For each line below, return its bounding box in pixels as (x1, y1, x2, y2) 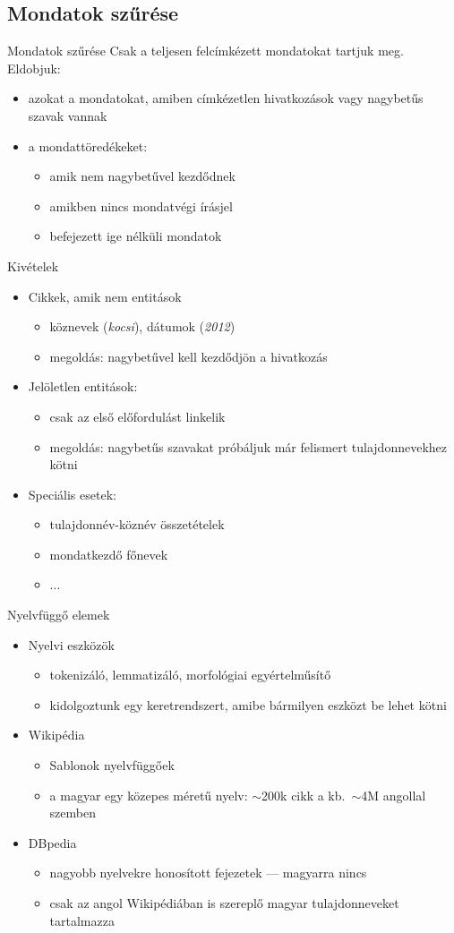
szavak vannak (28, 106, 107, 124)
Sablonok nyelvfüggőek (49, 756, 175, 775)
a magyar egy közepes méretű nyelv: (49, 785, 248, 804)
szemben (49, 803, 96, 822)
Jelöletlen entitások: (28, 377, 138, 396)
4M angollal (361, 785, 426, 804)
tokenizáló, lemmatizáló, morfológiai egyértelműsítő (49, 665, 331, 684)
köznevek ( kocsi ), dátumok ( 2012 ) (49, 317, 236, 336)
